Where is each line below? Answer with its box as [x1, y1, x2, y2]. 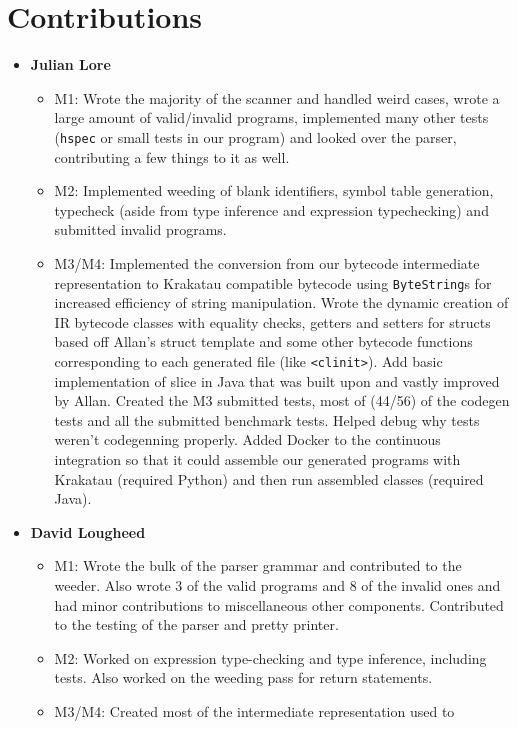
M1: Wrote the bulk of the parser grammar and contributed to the [54, 555, 462, 576]
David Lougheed [30, 521, 146, 542]
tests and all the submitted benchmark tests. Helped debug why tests [54, 409, 480, 430]
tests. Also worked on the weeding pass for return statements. [54, 667, 433, 688]
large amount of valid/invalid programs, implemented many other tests [54, 107, 489, 128]
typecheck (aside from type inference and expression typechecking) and [54, 199, 489, 220]
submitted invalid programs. [54, 219, 227, 240]
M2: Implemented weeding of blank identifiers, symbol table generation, [54, 180, 494, 201]
